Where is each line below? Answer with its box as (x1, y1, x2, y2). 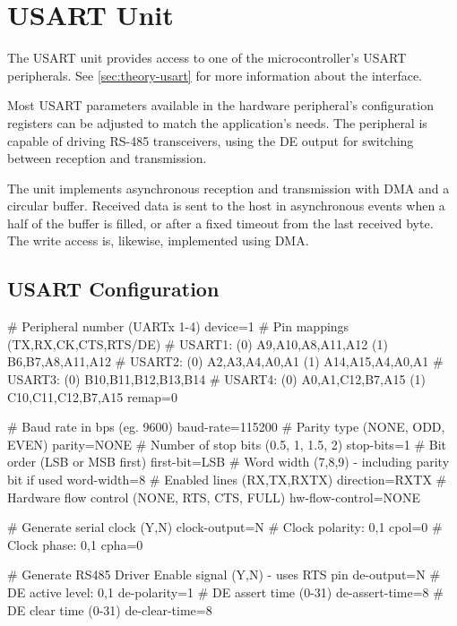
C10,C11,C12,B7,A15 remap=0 (7, 387, 178, 406)
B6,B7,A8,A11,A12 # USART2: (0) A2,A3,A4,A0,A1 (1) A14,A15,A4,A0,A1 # (7, 352, 444, 371)
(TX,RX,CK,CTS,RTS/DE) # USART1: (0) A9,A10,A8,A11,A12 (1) (7, 334, 388, 353)
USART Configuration (7, 275, 220, 303)
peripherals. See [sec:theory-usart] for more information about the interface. (7, 65, 422, 84)
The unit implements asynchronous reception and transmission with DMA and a (7, 178, 450, 197)
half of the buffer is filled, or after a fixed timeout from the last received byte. (7, 213, 434, 232)
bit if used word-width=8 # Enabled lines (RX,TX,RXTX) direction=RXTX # (7, 470, 447, 489)
